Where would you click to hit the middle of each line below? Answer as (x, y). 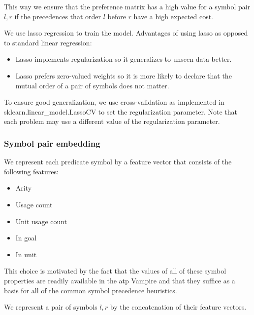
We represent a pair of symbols (51, 307)
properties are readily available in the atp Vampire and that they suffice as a (120, 280)
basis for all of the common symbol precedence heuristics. (91, 290)
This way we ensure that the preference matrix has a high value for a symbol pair (127, 6)
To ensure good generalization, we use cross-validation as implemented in (114, 102)
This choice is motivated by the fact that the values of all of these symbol (115, 271)
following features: (31, 171)
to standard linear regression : (48, 42)
